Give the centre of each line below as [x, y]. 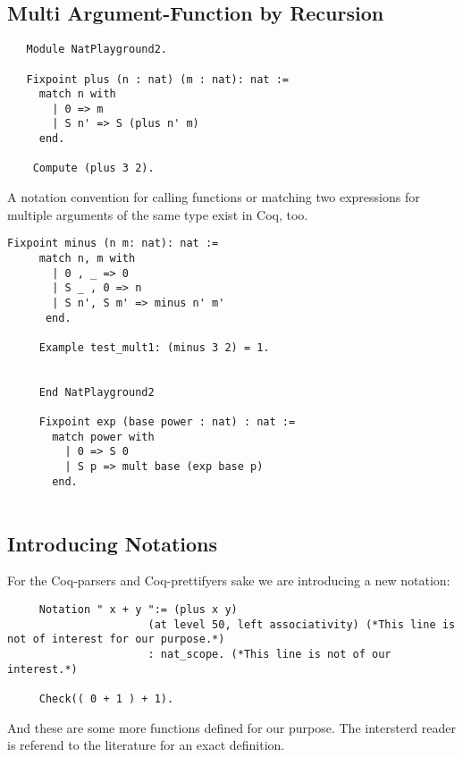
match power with [103, 437]
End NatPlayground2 [97, 392]
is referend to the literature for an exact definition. [146, 745]
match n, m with [87, 258]
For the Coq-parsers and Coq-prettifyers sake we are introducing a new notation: [229, 580]
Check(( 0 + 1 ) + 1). [106, 698]
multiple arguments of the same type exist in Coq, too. [158, 214]
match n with [77, 94]
